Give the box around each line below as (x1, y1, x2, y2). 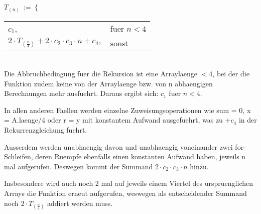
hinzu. (190, 161, 209, 171)
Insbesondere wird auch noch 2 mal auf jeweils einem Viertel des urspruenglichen (4, 178, 253, 188)
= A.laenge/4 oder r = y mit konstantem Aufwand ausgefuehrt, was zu (4, 115, 223, 125)
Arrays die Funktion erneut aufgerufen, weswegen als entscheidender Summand (4, 188, 247, 198)
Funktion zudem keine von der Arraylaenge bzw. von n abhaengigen (4, 78, 213, 88)
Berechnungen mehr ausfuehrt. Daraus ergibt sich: (4, 88, 159, 98)
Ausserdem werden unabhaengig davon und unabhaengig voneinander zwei (4, 141, 233, 152)
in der (238, 115, 257, 125)
